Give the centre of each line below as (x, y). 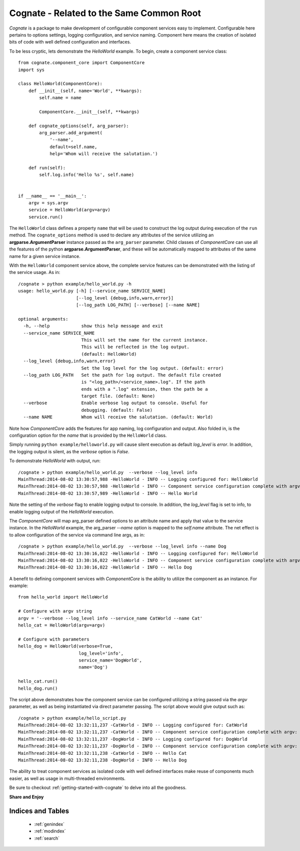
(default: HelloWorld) (109, 354)
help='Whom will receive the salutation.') (104, 154)
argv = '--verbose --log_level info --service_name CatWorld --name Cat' (110, 618)
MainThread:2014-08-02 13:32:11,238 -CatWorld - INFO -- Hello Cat (102, 753)
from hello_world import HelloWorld (63, 597)
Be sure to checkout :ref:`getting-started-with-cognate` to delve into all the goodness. (98, 788)
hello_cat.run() (38, 681)
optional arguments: (43, 319)
